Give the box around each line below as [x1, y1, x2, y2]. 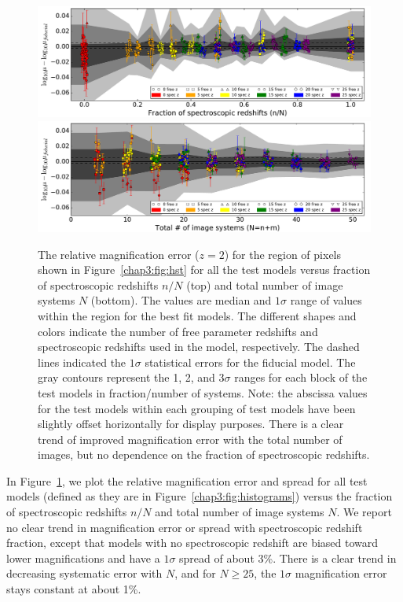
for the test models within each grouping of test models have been [38, 400, 356, 416]
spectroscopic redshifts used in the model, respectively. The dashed [38, 338, 360, 355]
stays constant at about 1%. [6, 581, 141, 597]
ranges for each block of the [234, 369, 368, 386]
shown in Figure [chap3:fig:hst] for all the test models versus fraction [38, 261, 371, 278]
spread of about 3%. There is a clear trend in [179, 549, 397, 566]
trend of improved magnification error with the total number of [38, 430, 343, 447]
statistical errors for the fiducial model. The [145, 353, 356, 370]
